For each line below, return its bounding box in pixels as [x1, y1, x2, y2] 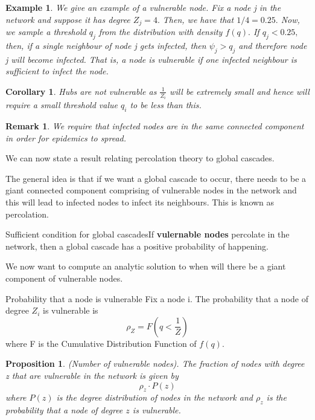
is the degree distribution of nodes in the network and [56, 391, 253, 404]
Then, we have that [162, 13, 234, 25]
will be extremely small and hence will [170, 85, 310, 97]
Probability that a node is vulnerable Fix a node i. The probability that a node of [5, 292, 308, 305]
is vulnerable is [42, 304, 98, 317]
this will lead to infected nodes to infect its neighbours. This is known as [5, 196, 275, 208]
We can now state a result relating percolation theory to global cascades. [5, 152, 275, 164]
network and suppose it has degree [5, 13, 130, 25]
